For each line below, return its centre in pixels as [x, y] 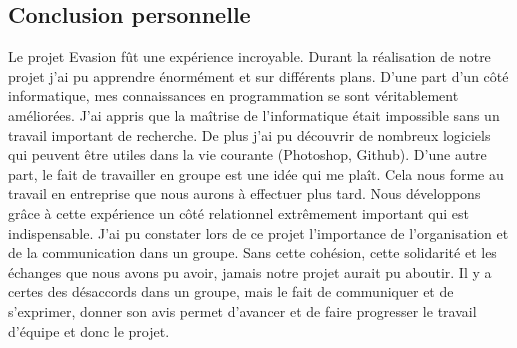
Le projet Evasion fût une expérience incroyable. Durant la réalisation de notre [249, 56]
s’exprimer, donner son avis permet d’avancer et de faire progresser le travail [242, 310]
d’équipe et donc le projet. [89, 330]
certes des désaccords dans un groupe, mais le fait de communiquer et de [231, 291]
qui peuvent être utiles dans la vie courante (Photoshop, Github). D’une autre [247, 154]
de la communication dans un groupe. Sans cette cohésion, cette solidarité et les [252, 252]
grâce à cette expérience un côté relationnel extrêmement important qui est [239, 212]
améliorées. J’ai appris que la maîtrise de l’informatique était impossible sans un [254, 114]
